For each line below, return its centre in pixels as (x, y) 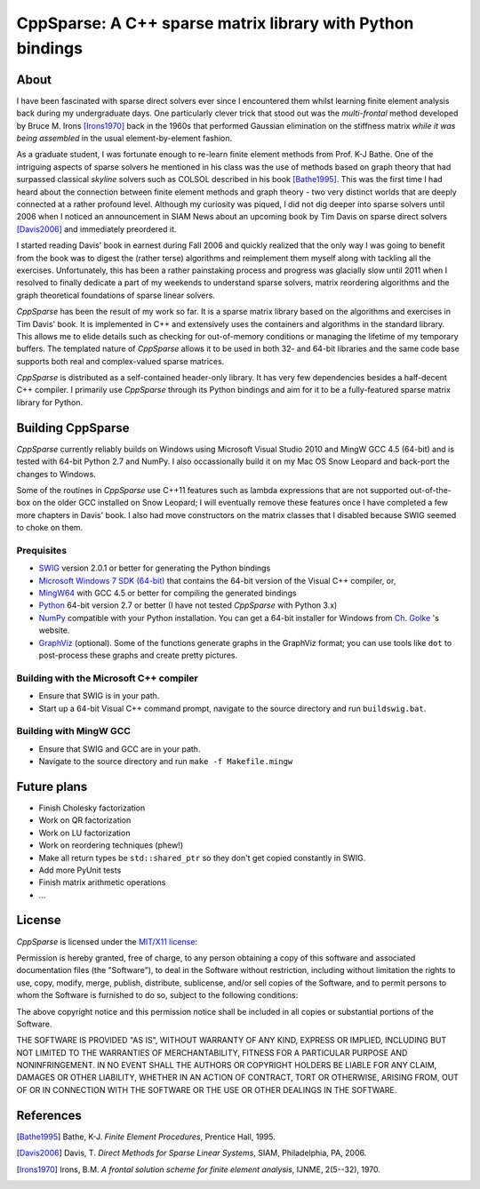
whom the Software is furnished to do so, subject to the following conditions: (157, 995)
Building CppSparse (73, 428)
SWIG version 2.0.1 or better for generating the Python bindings (155, 568)
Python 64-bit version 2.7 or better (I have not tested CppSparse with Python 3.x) (188, 605)
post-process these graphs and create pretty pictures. (138, 655)
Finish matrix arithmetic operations (102, 882)
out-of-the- (431, 490)
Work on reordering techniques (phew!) (111, 845)
